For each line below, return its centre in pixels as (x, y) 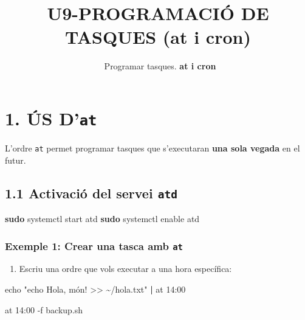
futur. (15, 160)
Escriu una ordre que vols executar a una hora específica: (125, 269)
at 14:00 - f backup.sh (44, 309)
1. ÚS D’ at (51, 118)
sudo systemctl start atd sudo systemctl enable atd (102, 218)
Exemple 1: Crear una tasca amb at (94, 245)
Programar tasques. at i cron (160, 66)
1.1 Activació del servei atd (91, 193)
